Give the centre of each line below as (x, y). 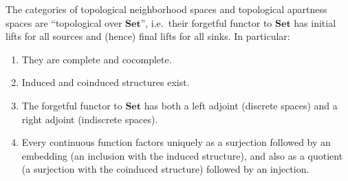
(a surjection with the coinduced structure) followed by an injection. (165, 169)
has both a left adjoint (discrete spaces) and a (241, 105)
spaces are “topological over (64, 22)
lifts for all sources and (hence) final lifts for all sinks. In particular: (148, 36)
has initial (315, 22)
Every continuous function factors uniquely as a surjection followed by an (176, 142)
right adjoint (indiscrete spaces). (90, 119)
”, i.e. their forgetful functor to (206, 22)
